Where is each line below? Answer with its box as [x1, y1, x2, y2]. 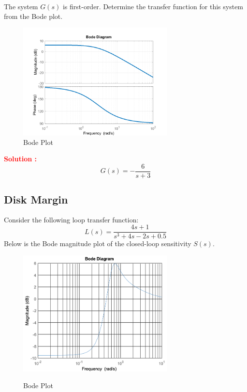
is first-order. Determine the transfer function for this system [62, 1, 244, 11]
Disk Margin [4, 192, 68, 207]
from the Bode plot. [4, 11, 63, 21]
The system [4, 1, 38, 11]
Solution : [4, 153, 37, 163]
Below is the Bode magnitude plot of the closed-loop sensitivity [4, 238, 191, 249]
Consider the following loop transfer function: [4, 214, 139, 224]
